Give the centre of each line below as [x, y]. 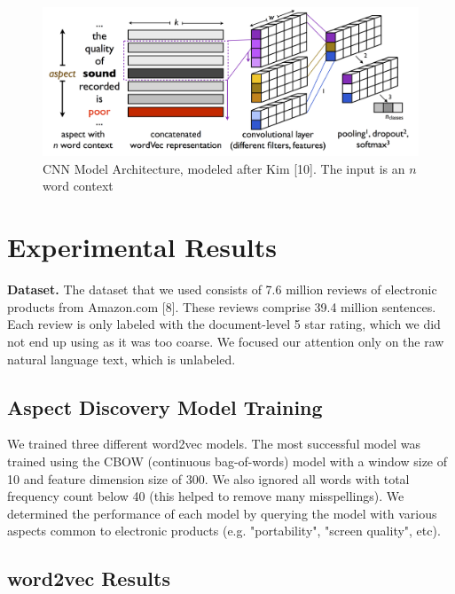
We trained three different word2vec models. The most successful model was [214, 444]
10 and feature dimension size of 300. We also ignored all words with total [208, 478]
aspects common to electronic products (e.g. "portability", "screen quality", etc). [224, 531]
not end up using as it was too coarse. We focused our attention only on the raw [226, 341]
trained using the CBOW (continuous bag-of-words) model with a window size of [227, 461]
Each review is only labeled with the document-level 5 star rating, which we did [224, 324]
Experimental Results [142, 247]
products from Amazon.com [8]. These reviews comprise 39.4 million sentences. [222, 306]
